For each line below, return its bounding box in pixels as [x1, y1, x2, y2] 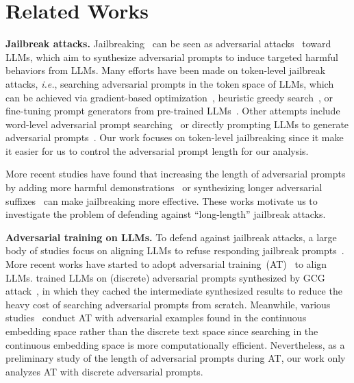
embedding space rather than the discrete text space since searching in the [5, 324, 318, 338]
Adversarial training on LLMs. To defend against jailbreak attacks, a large [5, 230, 337, 244]
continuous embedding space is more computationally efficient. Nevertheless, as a [5, 337, 345, 351]
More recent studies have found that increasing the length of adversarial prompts [5, 166, 346, 181]
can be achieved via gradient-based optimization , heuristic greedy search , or [5, 90, 333, 104]
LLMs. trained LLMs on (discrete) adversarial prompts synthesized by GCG [5, 270, 325, 284]
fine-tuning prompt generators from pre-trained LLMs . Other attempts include [5, 103, 340, 118]
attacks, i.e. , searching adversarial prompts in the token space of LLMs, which [5, 76, 334, 90]
